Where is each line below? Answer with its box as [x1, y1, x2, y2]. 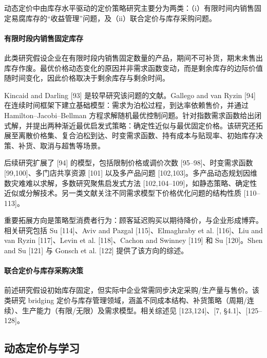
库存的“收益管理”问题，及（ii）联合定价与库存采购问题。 [25, 12, 216, 23]
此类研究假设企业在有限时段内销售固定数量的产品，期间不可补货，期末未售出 [4, 52, 263, 63]
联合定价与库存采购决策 [4, 265, 83, 276]
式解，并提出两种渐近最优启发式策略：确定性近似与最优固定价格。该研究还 [4, 120, 256, 130]
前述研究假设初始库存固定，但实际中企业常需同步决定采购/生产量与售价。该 [4, 285, 259, 295]
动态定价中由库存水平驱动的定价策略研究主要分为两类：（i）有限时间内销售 [4, 3, 254, 13]
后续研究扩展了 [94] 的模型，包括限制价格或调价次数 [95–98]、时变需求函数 [4, 157, 253, 168]
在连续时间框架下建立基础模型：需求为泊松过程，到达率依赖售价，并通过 [4, 100, 249, 110]
